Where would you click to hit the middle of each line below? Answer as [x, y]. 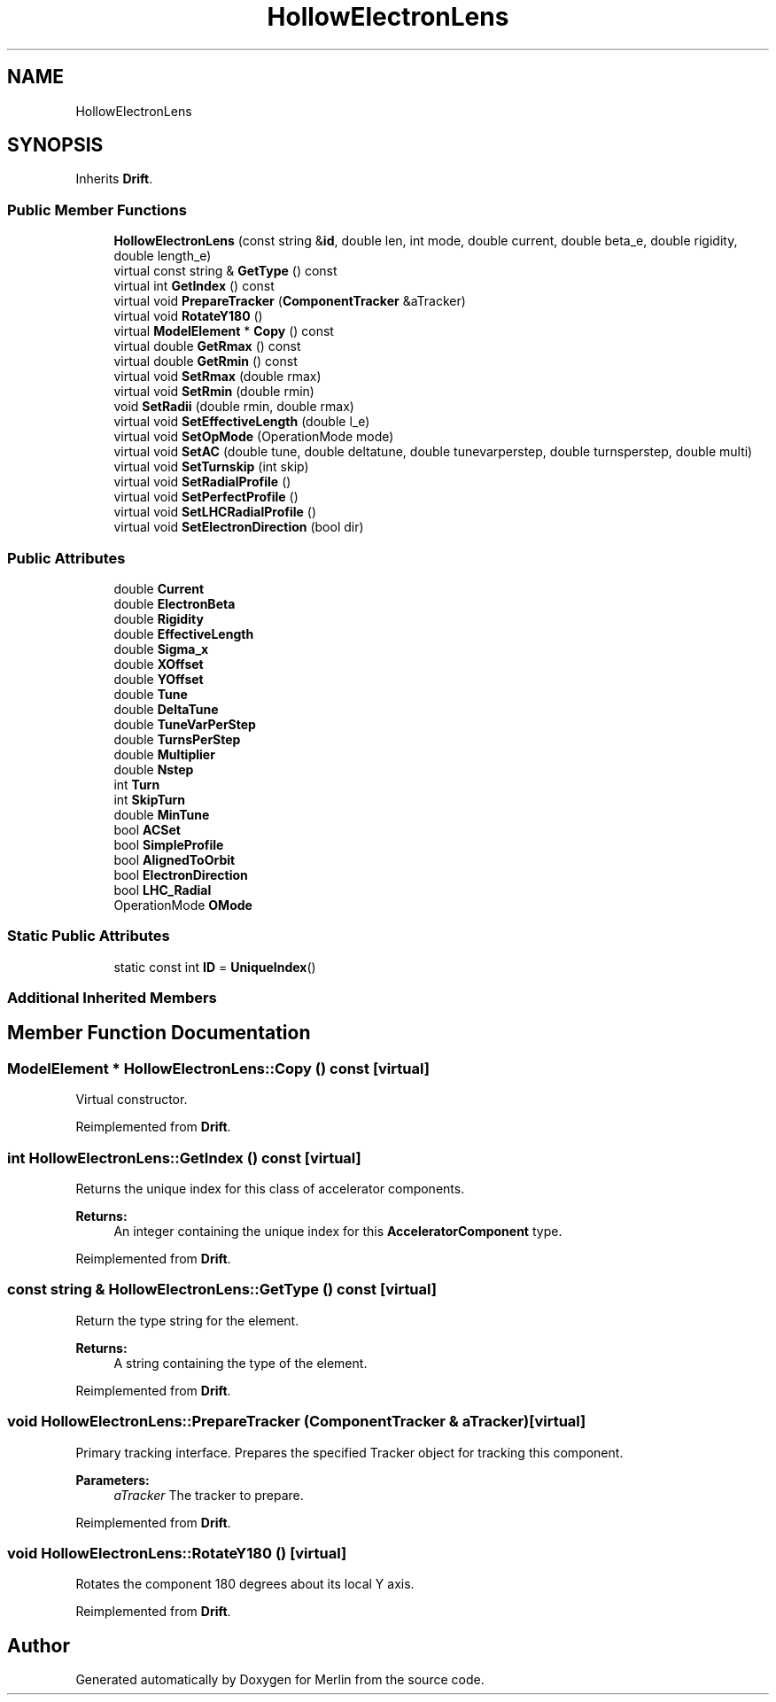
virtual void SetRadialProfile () [202, 482]
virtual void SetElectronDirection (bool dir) [239, 527]
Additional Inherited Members [112, 998]
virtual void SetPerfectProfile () [206, 497]
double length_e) [163, 256]
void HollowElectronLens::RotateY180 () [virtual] [177, 1553]
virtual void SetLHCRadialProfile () [215, 512]
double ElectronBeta [175, 603]
